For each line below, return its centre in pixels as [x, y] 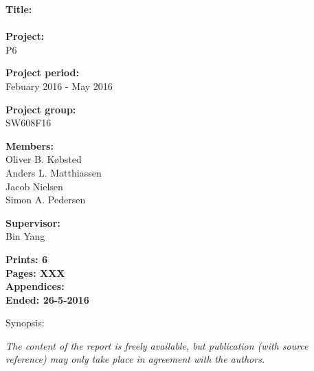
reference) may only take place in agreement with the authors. [135, 359]
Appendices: [35, 286]
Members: [30, 145]
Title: [19, 9]
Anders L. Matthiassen [54, 172]
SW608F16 [29, 123]
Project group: [41, 109]
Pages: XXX [35, 272]
